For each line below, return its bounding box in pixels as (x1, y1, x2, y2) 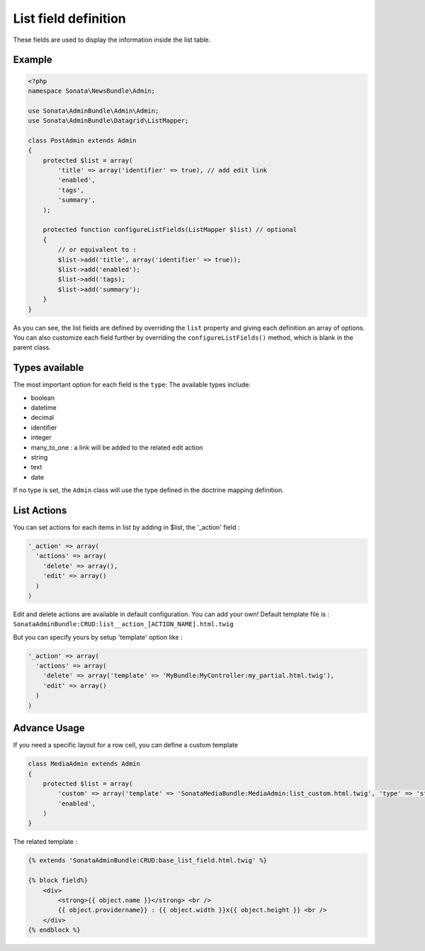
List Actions (13, 504, 67, 516)
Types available (13, 362, 84, 374)
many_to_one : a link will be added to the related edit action (30, 443, 203, 452)
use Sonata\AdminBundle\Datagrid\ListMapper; (28, 117, 189, 125)
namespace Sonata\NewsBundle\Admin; (28, 87, 156, 95)
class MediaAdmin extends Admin (28, 760, 141, 768)
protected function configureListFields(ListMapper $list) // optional (42, 226, 297, 234)
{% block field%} (28, 877, 89, 884)
